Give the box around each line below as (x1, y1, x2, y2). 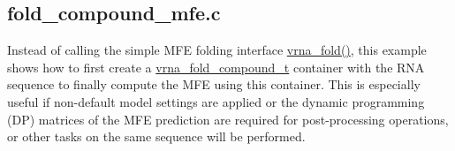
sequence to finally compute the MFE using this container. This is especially (7, 75, 421, 94)
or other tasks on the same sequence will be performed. (7, 127, 306, 146)
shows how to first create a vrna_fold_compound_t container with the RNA (7, 57, 425, 76)
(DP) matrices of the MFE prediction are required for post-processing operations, (7, 109, 449, 128)
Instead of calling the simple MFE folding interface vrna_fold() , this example (7, 41, 427, 59)
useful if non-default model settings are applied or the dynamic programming (7, 92, 425, 110)
